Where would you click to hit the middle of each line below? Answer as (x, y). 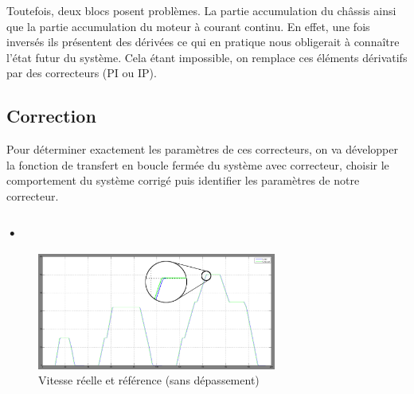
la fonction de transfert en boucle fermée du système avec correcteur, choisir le (198, 164)
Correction (51, 116)
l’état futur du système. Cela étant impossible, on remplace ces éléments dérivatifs (207, 57)
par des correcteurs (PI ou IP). (82, 73)
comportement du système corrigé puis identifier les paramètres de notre (183, 180)
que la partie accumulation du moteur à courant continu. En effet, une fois (188, 26)
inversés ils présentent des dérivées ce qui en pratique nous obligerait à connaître (203, 42)
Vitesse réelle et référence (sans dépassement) (149, 380)
